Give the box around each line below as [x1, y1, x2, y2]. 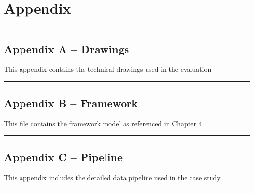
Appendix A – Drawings [4, 41, 129, 56]
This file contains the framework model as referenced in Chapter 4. [4, 118, 204, 129]
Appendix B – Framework [4, 95, 138, 110]
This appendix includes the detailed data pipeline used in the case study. [4, 172, 222, 182]
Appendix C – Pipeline [4, 150, 123, 165]
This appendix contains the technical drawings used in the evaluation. [4, 64, 213, 74]
